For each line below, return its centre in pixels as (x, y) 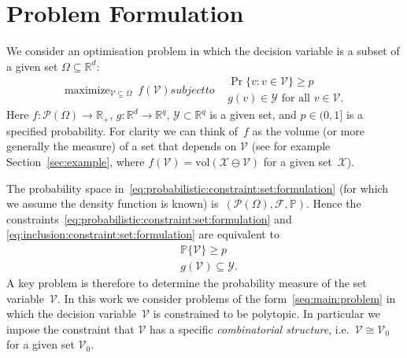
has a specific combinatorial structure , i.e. (250, 328)
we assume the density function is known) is (113, 203)
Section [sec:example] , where (76, 162)
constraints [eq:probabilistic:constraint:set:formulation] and (149, 218)
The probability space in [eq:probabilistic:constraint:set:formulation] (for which (198, 188)
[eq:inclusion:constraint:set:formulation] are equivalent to (143, 234)
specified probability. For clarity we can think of (122, 130)
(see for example (291, 146)
